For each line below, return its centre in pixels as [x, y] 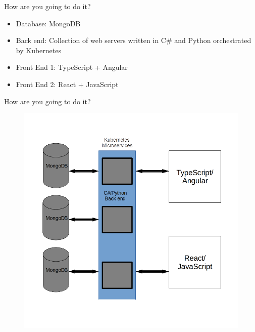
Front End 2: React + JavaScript [67, 84]
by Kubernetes [38, 50]
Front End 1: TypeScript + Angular [72, 67]
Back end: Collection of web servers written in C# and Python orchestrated [134, 40]
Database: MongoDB [48, 23]
